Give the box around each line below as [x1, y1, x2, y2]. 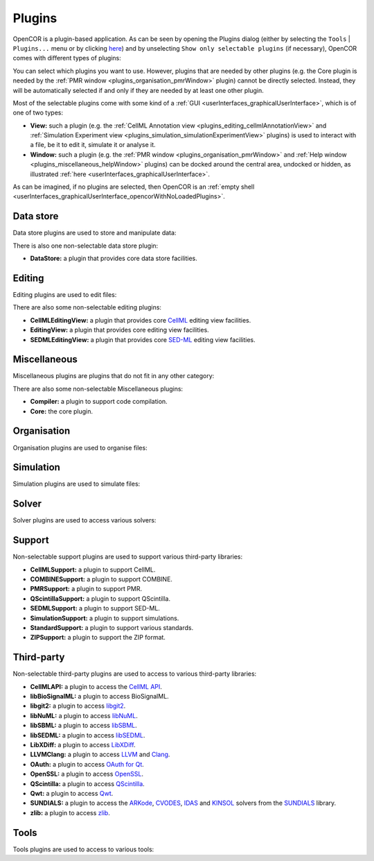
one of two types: [12, 108, 64, 117]
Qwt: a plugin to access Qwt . [30, 789, 114, 797]
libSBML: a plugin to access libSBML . [30, 722, 138, 730]
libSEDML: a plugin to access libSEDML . [30, 731, 145, 739]
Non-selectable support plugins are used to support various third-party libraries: [12, 552, 243, 561]
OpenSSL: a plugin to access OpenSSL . [30, 770, 143, 778]
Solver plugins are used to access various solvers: [12, 516, 157, 525]
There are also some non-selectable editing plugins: [12, 303, 162, 312]
